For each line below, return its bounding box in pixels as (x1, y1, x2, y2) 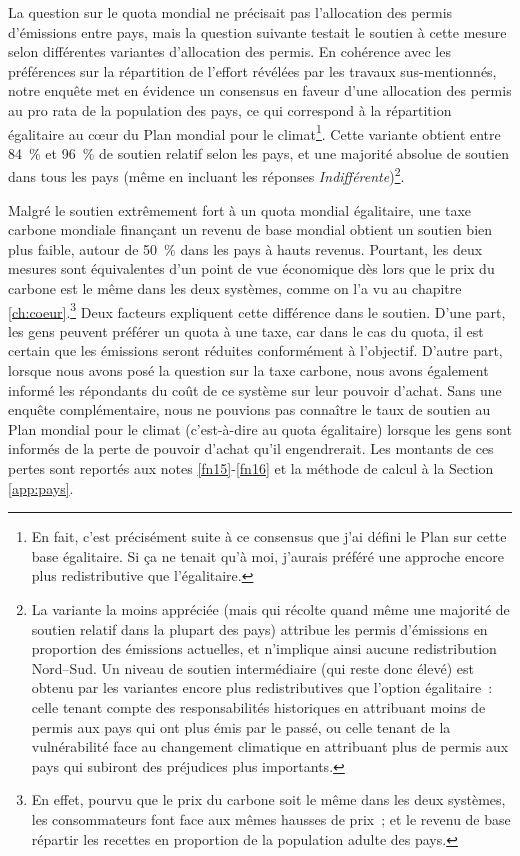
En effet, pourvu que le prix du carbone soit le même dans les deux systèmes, (31, 789, 506, 810)
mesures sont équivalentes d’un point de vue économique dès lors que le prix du (8, 258, 495, 279)
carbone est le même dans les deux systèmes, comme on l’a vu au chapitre (8, 278, 462, 299)
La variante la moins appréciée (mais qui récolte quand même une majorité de (31, 599, 510, 619)
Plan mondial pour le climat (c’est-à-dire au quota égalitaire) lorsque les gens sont (8, 418, 512, 439)
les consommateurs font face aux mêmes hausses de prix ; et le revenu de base (31, 808, 511, 829)
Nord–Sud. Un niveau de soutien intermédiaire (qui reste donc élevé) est (31, 657, 474, 678)
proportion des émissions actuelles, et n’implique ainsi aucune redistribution (31, 638, 497, 659)
